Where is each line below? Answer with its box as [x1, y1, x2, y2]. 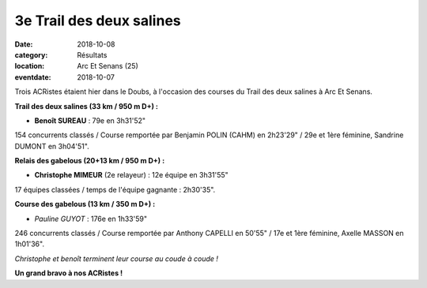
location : [14, 62, 45, 71]
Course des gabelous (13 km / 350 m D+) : [14, 200, 156, 209]
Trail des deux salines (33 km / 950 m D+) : [14, 101, 158, 110]
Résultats [77, 50, 108, 59]
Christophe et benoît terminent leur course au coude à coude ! [14, 253, 219, 264]
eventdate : [14, 72, 51, 82]
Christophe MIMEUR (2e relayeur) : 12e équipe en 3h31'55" [34, 170, 229, 180]
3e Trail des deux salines [14, 12, 181, 29]
